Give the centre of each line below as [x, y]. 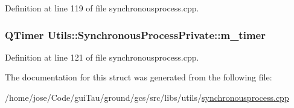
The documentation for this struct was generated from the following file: [139, 77]
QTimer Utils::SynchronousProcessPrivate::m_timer [135, 34]
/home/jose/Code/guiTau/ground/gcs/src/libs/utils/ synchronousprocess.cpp [147, 97]
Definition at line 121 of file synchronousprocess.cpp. [102, 57]
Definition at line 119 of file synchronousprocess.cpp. [102, 8]
